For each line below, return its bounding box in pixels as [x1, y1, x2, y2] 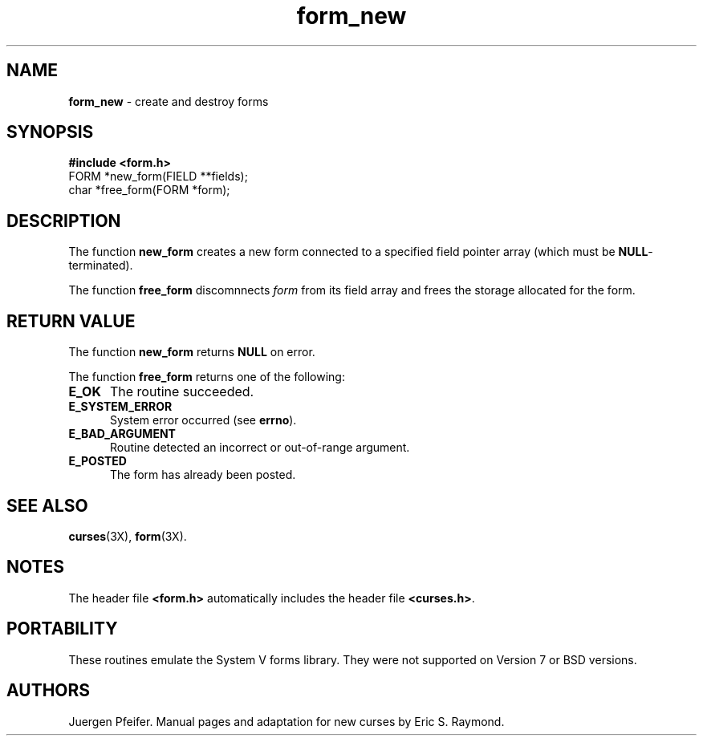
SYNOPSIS [6, 122, 94, 143]
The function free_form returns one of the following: [68, 370, 345, 384]
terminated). [68, 258, 133, 273]
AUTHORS [6, 680, 91, 701]
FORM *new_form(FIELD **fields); [68, 169, 248, 184]
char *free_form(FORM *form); [68, 183, 230, 197]
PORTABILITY [6, 618, 118, 639]
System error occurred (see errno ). [110, 413, 297, 428]
